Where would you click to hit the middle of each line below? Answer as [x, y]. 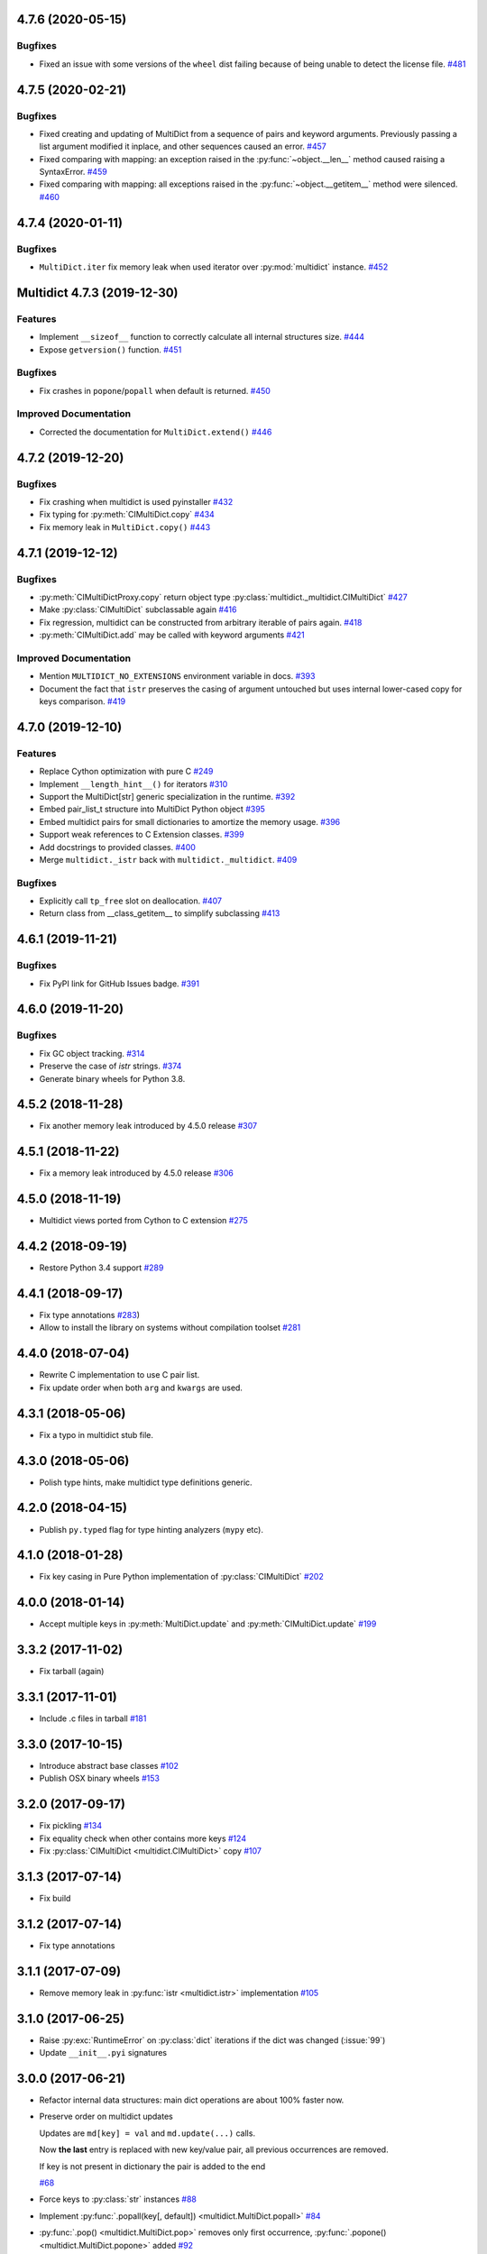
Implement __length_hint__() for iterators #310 [133, 783]
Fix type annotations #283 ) [89, 1315]
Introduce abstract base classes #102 [109, 1766]
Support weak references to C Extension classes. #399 [142, 835]
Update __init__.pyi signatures [103, 2053]
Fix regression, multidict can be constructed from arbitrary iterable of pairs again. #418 [201, 622]
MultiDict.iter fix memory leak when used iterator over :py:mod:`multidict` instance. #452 [214, 267]
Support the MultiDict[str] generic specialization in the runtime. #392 [167, 796]
